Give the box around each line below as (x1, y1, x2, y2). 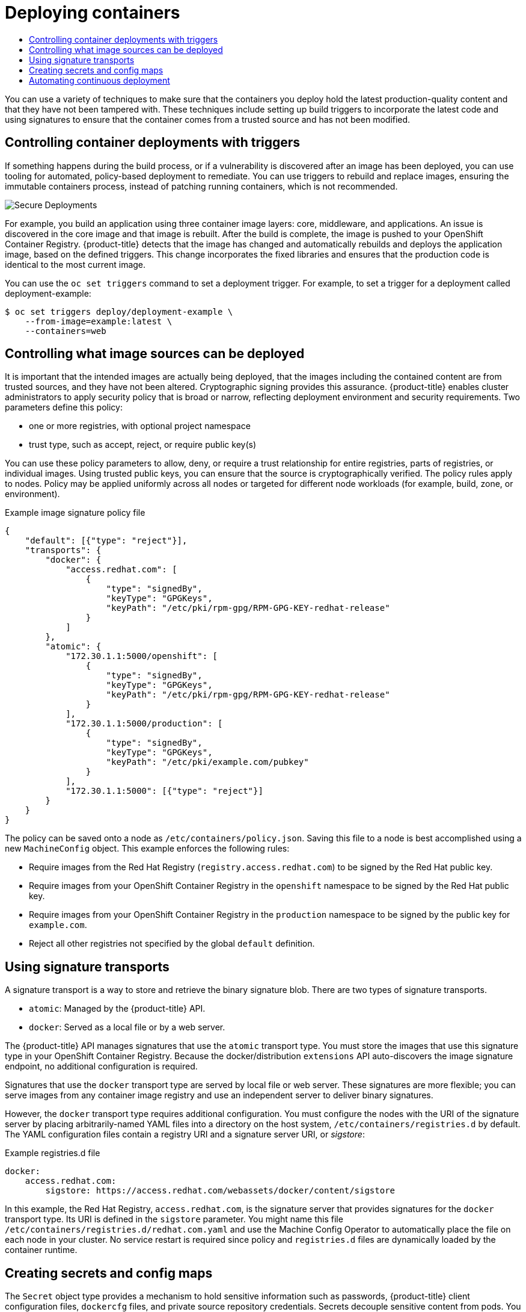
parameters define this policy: (5, 402, 123, 413)
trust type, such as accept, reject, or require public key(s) (29, 439, 257, 450)
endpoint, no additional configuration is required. (5, 1061, 198, 1072)
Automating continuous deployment (29, 75, 170, 85)
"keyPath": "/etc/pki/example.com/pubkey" (106, 757, 309, 767)
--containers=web (25, 326, 106, 336)
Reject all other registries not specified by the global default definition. (29, 938, 315, 949)
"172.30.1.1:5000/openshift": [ (66, 651, 218, 661)
